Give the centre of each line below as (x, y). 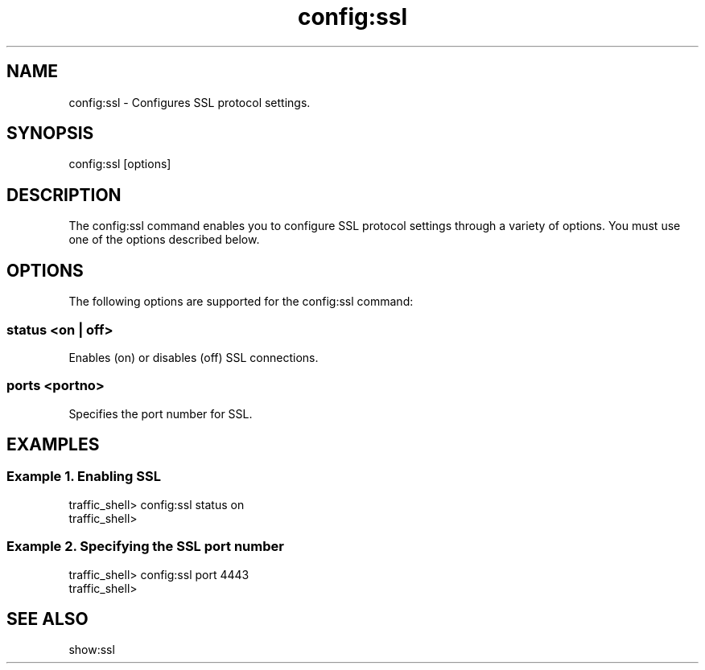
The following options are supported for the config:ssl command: (241, 302)
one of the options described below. (164, 240)
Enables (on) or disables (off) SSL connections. (194, 357)
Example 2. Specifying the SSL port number (145, 547)
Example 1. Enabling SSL (84, 477)
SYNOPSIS (50, 134)
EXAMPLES (53, 445)
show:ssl (92, 650)
